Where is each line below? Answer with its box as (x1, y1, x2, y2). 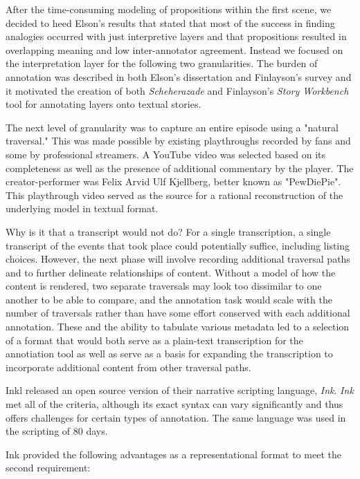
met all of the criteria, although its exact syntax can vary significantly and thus (6, 397, 343, 411)
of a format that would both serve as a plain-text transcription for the (6, 332, 303, 347)
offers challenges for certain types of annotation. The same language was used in (6, 410, 346, 424)
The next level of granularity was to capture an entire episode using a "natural (6, 120, 339, 134)
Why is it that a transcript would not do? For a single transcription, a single (6, 224, 331, 238)
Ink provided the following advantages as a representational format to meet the (6, 447, 341, 461)
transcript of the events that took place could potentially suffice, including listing (6, 238, 350, 252)
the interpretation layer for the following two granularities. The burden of (6, 56, 318, 71)
